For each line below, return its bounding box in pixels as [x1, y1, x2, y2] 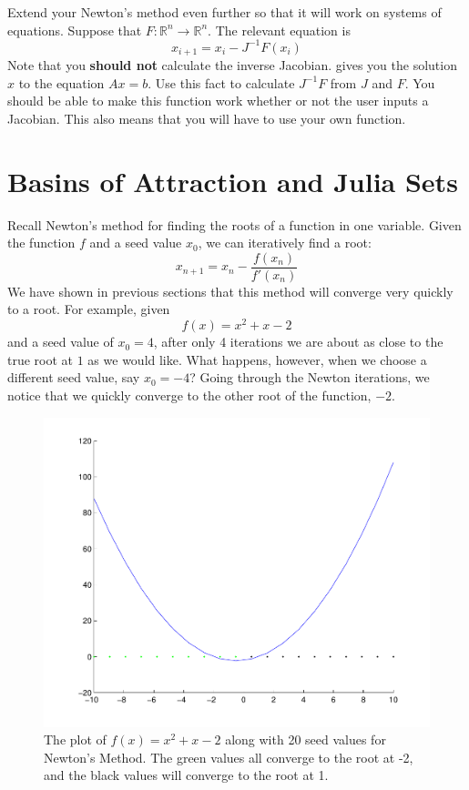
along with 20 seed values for [225, 730, 386, 749]
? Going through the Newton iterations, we [189, 368, 430, 387]
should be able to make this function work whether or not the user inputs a [7, 91, 429, 110]
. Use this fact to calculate [148, 73, 295, 92]
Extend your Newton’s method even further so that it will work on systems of [7, 3, 442, 21]
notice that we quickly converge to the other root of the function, [7, 385, 372, 404]
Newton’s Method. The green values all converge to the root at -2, [44, 747, 413, 766]
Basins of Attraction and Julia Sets [7, 162, 458, 199]
